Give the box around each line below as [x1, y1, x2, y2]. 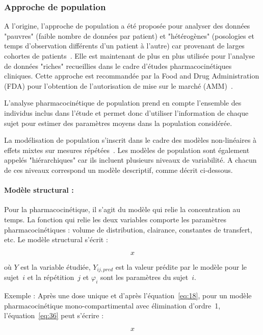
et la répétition [27, 272, 74, 282]
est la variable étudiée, [20, 261, 91, 272]
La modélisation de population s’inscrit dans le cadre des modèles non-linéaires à [4, 135, 257, 145]
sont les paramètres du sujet [100, 272, 189, 282]
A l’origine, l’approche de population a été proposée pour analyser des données [4, 20, 250, 31]
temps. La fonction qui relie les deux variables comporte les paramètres [4, 214, 226, 224]
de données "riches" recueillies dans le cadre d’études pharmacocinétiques [4, 60, 232, 71]
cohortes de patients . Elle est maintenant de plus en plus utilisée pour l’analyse [4, 50, 255, 61]
